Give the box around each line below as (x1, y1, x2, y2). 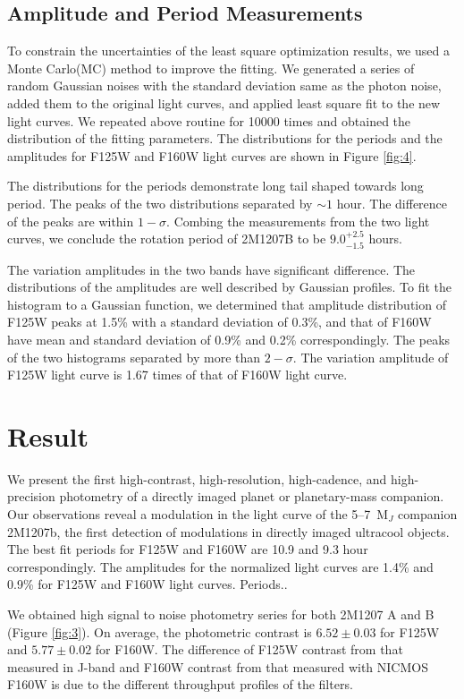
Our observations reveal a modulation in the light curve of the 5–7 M (7, 505, 389, 524)
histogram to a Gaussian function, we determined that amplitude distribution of (7, 294, 446, 313)
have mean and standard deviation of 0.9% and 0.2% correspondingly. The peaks (7, 329, 451, 348)
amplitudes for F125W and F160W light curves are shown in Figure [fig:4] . (7, 146, 417, 165)
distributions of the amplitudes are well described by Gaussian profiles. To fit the (7, 277, 452, 296)
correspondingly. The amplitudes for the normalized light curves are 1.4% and (7, 557, 434, 575)
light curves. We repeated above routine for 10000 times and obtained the (7, 111, 411, 130)
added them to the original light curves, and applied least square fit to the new (7, 93, 441, 112)
